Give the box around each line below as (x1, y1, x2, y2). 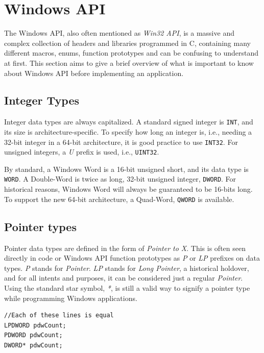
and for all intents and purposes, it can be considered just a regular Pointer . (4, 272, 243, 283)
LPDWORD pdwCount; (4, 321, 66, 329)
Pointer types (4, 218, 77, 234)
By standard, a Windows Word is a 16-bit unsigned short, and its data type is (4, 163, 249, 174)
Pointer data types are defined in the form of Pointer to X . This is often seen (4, 242, 246, 253)
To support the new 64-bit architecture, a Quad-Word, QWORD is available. (4, 193, 234, 204)
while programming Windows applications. (4, 292, 137, 303)
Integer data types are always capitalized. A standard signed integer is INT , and (4, 116, 253, 127)
